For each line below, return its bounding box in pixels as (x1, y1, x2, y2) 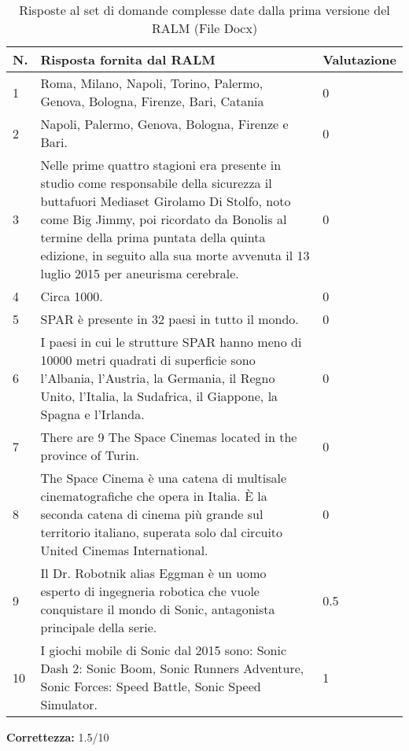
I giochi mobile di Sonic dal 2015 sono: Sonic (40, 641, 287, 659)
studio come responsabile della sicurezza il (40, 174, 272, 192)
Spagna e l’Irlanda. (40, 405, 145, 423)
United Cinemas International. (40, 541, 208, 559)
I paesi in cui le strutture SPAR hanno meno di (40, 333, 302, 351)
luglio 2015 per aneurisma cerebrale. (40, 264, 239, 282)
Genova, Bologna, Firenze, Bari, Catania (40, 92, 264, 110)
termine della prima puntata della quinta (40, 228, 266, 246)
